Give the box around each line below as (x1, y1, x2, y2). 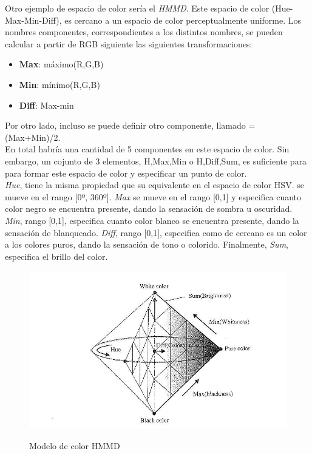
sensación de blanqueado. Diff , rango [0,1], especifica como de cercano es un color (5, 226, 307, 239)
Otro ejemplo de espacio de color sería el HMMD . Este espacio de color (5, 2, 270, 14)
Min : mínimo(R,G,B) (19, 78, 100, 90)
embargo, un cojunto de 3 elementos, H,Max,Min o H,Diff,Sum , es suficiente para (5, 154, 307, 167)
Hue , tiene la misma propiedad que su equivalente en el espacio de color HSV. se (5, 178, 304, 191)
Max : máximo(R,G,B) (19, 58, 104, 70)
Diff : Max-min (19, 98, 74, 111)
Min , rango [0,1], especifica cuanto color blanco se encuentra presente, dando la (5, 214, 299, 226)
